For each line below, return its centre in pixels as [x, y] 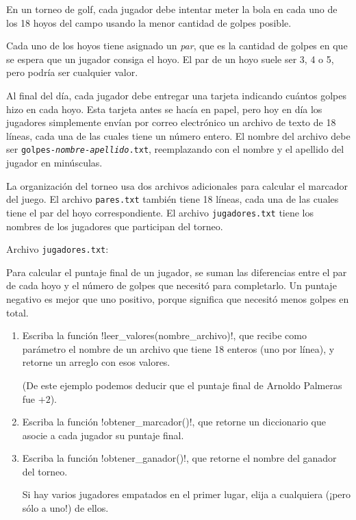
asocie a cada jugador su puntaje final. [103, 435]
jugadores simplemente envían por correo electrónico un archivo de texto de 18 [171, 122]
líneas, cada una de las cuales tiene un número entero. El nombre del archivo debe [178, 135]
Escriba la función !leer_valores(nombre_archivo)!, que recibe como [164, 335]
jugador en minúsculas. [54, 162]
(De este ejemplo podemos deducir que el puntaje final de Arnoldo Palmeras [182, 385]
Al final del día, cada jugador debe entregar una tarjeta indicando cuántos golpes [176, 95]
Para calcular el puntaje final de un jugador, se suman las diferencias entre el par [177, 272]
